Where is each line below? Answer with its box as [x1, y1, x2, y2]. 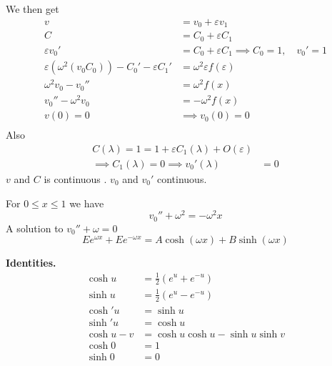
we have [69, 195, 104, 210]
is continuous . [44, 172, 107, 187]
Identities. [6, 255, 56, 270]
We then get [6, 1, 59, 16]
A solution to [6, 220, 64, 235]
